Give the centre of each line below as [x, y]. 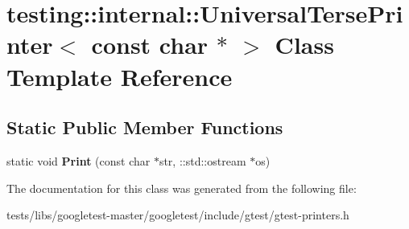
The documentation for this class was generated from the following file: [182, 188]
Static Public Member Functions [145, 127]
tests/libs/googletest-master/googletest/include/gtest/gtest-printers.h [178, 215]
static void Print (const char [78, 160]
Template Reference [120, 76]
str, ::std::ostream [202, 160]
